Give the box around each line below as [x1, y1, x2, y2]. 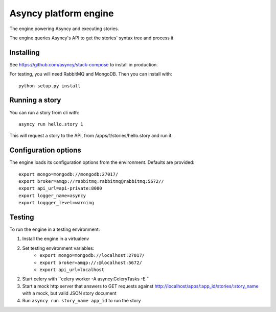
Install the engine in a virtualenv [22, 235, 89, 242]
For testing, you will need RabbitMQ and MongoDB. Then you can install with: [9, 71, 172, 77]
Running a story [9, 96, 61, 105]
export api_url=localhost [39, 267, 105, 273]
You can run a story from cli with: [9, 109, 79, 115]
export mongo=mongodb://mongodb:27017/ [18, 171, 119, 177]
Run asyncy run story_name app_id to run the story [22, 297, 141, 303]
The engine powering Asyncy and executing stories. [9, 26, 120, 32]
